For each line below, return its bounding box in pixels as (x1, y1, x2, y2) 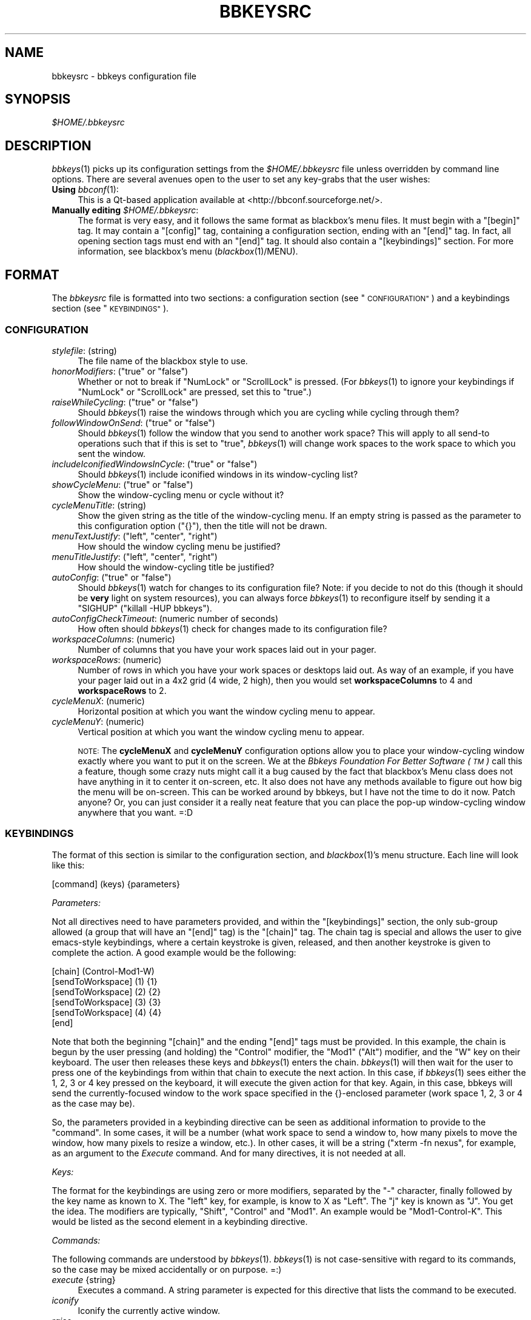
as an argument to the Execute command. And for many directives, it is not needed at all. (52, 1147, 406, 1158)
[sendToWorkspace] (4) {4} (52, 1007, 162, 1018)
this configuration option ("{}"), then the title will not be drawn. (78, 520, 327, 531)
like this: (52, 859, 85, 870)
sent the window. (78, 448, 145, 459)
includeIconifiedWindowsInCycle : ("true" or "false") (52, 458, 258, 469)
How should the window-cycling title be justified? (78, 561, 275, 572)
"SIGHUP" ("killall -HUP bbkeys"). (78, 602, 212, 613)
